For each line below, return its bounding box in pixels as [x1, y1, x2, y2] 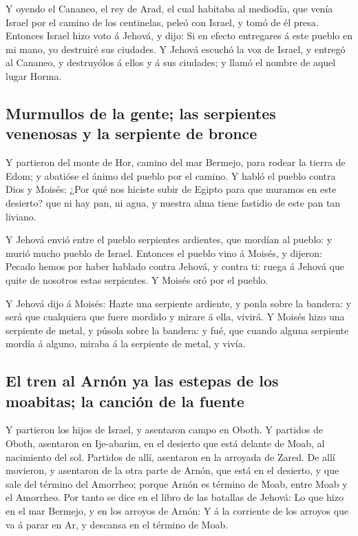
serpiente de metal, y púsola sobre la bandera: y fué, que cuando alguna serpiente [6, 322, 349, 337]
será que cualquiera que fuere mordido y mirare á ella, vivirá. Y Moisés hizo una [6, 309, 345, 324]
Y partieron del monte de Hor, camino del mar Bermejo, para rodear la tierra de [6, 155, 346, 169]
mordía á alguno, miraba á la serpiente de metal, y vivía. [6, 336, 246, 351]
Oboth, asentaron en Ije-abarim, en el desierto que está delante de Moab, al [6, 436, 325, 451]
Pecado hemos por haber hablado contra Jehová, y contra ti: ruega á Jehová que [6, 259, 345, 274]
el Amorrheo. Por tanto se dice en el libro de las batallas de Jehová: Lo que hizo [6, 490, 344, 504]
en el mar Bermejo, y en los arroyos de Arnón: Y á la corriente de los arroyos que [6, 504, 349, 518]
